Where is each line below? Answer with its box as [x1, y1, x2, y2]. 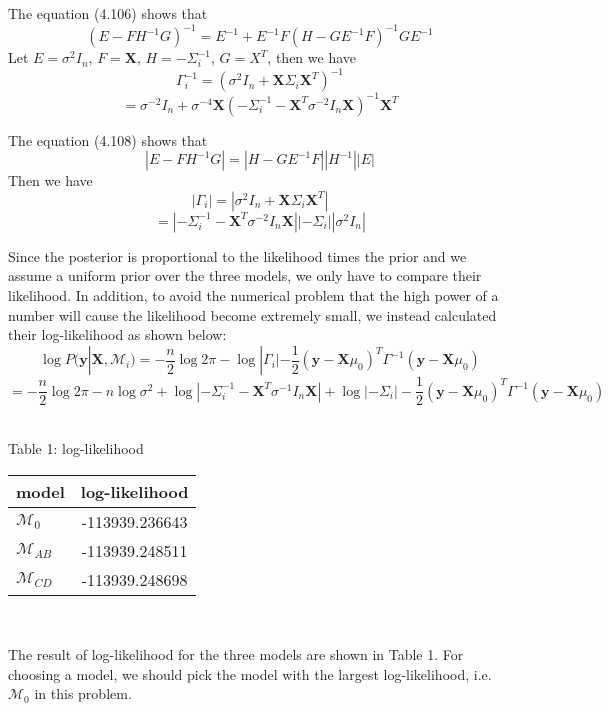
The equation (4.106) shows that [8, 3, 208, 23]
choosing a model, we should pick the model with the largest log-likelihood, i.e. [8, 663, 492, 684]
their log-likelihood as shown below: [8, 324, 227, 345]
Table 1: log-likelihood [8, 437, 144, 458]
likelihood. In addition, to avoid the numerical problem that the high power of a [8, 285, 499, 306]
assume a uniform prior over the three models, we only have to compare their [8, 265, 482, 286]
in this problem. [34, 683, 132, 704]
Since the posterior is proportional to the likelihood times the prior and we [8, 245, 467, 266]
